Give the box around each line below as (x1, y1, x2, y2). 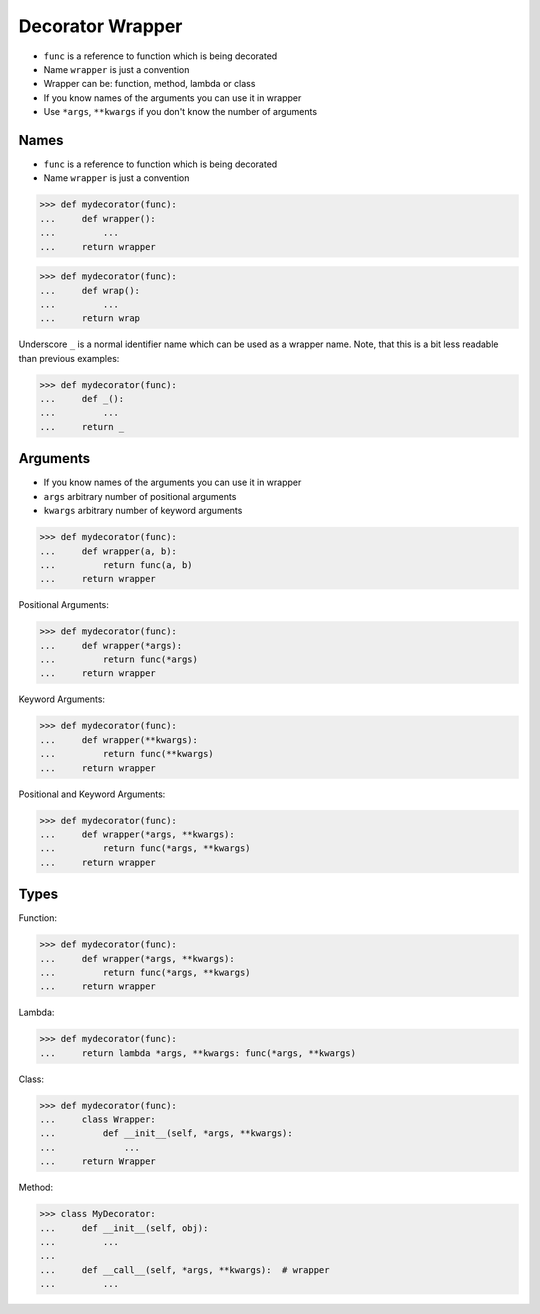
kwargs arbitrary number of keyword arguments (43, 505, 243, 517)
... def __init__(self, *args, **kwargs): (39, 1128, 294, 1139)
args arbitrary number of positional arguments (43, 490, 237, 502)
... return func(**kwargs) (39, 748, 214, 760)
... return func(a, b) (39, 559, 194, 570)
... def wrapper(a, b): (39, 545, 177, 557)
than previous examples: (18, 352, 120, 364)
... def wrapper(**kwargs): (39, 734, 199, 745)
